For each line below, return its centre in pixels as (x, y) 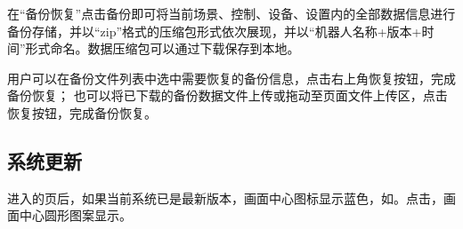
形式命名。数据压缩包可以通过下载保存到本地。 (162, 48)
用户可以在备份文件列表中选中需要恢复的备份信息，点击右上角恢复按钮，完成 (231, 78)
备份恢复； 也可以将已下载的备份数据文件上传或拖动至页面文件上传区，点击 (227, 95)
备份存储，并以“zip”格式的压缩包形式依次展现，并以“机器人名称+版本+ (215, 31)
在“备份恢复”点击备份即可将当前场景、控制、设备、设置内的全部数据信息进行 (231, 13)
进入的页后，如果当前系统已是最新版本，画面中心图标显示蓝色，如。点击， (225, 197)
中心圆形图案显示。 (75, 215)
